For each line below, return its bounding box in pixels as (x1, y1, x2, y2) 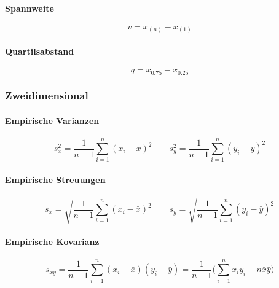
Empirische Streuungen (5, 173, 106, 185)
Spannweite (5, 1, 54, 14)
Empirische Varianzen (5, 114, 100, 126)
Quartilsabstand (5, 44, 74, 57)
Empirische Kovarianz (5, 235, 100, 248)
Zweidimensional (5, 88, 88, 103)
